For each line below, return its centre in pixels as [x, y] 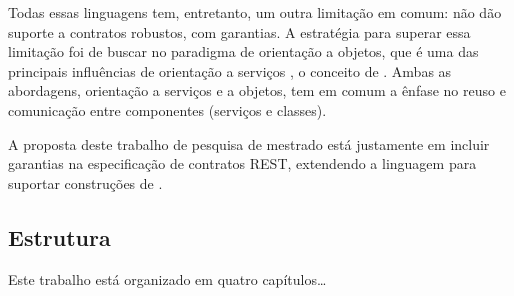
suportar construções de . [85, 182]
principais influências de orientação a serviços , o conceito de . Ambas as [230, 70]
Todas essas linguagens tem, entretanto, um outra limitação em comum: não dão [255, 12]
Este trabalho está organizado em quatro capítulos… [167, 278]
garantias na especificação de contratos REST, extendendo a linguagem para [242, 163]
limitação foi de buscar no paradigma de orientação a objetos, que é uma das [243, 51]
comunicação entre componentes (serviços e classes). [167, 109]
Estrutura [59, 236]
